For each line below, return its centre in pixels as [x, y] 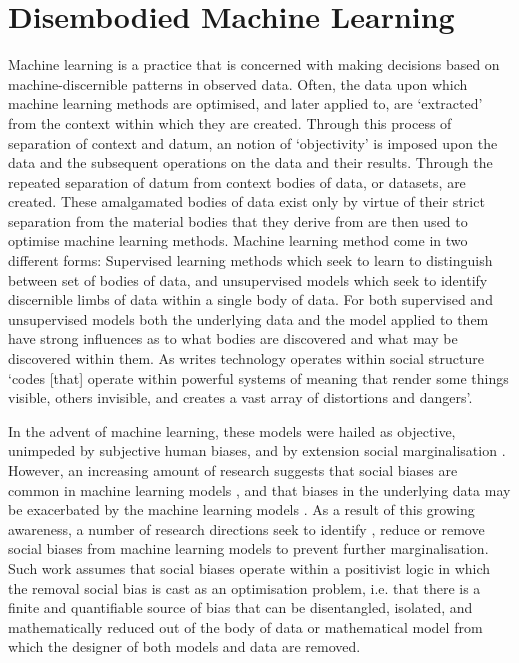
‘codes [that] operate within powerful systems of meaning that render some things [258, 377]
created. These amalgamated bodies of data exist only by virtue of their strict [246, 201]
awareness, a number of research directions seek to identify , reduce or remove [246, 528]
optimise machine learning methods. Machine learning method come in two [238, 240]
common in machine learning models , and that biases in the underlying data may [259, 489]
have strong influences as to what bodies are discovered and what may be [233, 338]
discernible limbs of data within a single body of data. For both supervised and [250, 299]
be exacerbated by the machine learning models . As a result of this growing [241, 509]
